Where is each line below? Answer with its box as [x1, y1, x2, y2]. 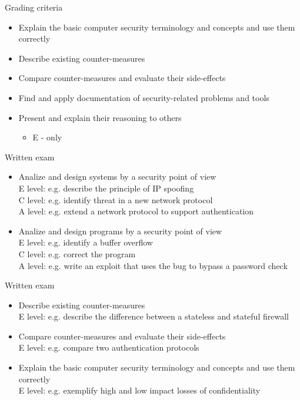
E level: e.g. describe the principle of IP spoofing [18, 181, 194, 194]
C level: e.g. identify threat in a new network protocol [18, 193, 213, 206]
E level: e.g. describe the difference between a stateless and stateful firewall [18, 310, 289, 322]
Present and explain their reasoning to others [18, 111, 182, 123]
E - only [32, 131, 62, 143]
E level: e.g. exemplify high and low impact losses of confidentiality [18, 384, 261, 396]
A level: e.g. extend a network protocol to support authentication [18, 205, 254, 217]
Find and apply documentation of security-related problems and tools [18, 91, 269, 103]
